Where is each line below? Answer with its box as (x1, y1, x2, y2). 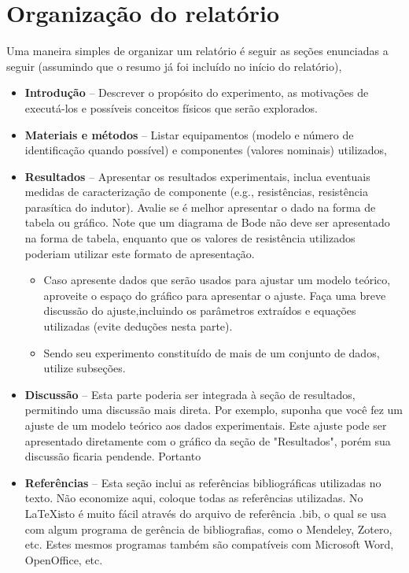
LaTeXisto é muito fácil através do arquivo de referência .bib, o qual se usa (24, 505, 387, 521)
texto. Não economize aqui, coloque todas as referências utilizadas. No (24, 490, 363, 506)
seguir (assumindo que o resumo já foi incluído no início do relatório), (6, 57, 342, 74)
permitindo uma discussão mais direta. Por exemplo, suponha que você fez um (24, 401, 403, 418)
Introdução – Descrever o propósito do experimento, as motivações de (24, 84, 369, 101)
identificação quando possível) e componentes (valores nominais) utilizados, (24, 142, 387, 158)
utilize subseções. (43, 360, 126, 376)
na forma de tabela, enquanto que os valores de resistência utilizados (24, 230, 356, 246)
